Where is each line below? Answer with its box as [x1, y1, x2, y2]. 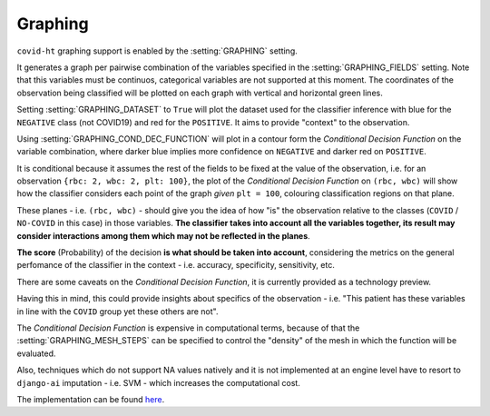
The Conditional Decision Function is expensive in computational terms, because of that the [16, 322, 360, 333]
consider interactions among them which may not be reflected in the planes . [16, 230, 310, 241]
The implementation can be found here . [16, 393, 165, 404]
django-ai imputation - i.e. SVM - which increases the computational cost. [16, 377, 301, 388]
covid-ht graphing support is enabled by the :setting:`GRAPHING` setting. [16, 45, 299, 56]
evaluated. [16, 348, 56, 359]
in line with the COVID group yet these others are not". [16, 305, 219, 317]
